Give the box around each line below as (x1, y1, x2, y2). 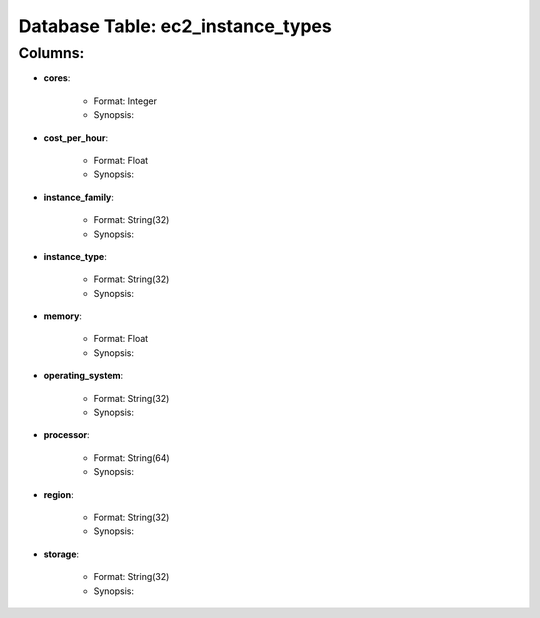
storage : (43, 548, 80, 560)
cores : (43, 72, 71, 84)
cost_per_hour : (43, 131, 109, 144)
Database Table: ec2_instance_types (18, 15, 332, 37)
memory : (43, 310, 82, 322)
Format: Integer (93, 95, 157, 107)
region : (43, 488, 74, 500)
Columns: (18, 44, 85, 62)
